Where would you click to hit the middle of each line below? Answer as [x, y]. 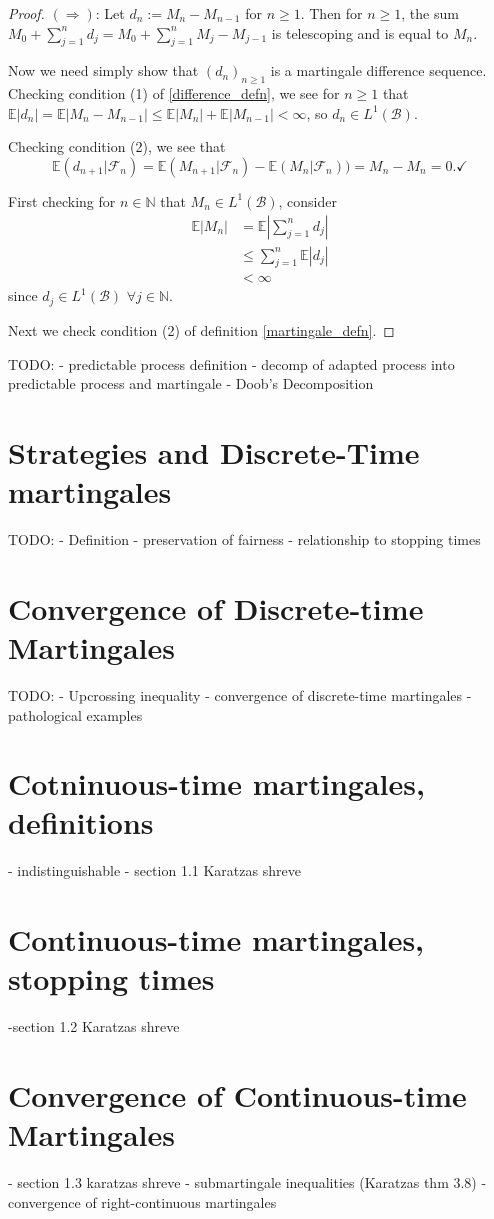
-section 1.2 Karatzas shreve [94, 1026]
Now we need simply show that [103, 70]
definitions [81, 822]
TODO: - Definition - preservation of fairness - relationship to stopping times [244, 539]
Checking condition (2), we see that [117, 146]
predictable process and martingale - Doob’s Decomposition [191, 383]
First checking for [62, 200]
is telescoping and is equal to [360, 32]
